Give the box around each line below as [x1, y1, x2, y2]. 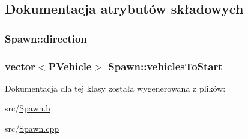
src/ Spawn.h [5, 102, 50, 114]
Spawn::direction [5, 31, 87, 46]
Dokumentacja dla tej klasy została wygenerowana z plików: [5, 81, 226, 94]
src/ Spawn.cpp [5, 122, 59, 135]
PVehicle [48, 58, 92, 73]
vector [5, 58, 35, 73]
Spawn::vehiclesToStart [108, 58, 223, 73]
